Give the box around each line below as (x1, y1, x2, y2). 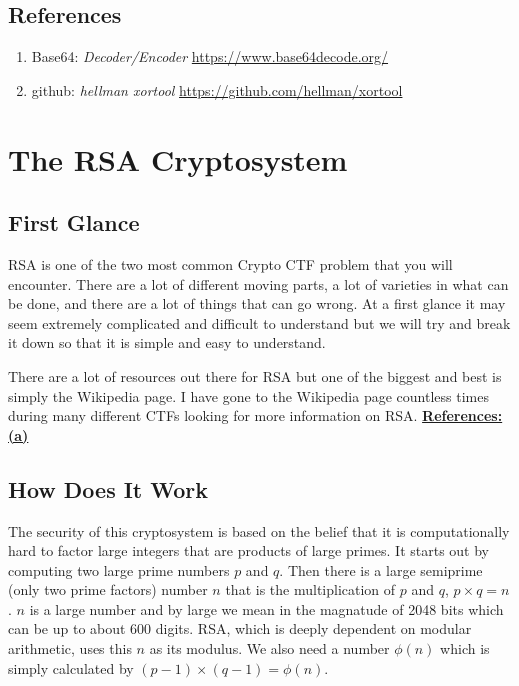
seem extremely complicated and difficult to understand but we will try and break (8, 312, 511, 333)
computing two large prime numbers (8, 559, 230, 580)
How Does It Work (8, 473, 209, 504)
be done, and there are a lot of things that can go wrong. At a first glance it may (8, 293, 506, 314)
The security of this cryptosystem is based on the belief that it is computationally (8, 520, 510, 541)
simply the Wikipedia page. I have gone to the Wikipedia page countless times (8, 385, 489, 406)
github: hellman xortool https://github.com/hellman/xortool (31, 79, 403, 100)
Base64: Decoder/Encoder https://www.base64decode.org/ (31, 46, 389, 67)
